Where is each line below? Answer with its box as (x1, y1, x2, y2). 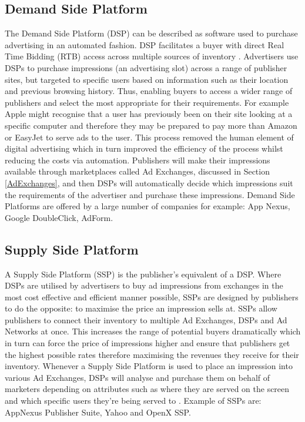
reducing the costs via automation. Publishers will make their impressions (5, 153, 270, 166)
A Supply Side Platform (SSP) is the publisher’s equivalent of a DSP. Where (5, 267, 281, 280)
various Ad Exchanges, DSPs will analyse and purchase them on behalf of (5, 371, 270, 383)
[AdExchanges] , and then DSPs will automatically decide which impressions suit (5, 176, 293, 189)
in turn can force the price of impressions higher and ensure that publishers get (5, 337, 290, 349)
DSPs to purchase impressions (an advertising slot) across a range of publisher (5, 61, 287, 73)
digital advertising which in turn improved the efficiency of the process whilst (5, 142, 283, 155)
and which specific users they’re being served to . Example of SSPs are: (5, 394, 262, 407)
